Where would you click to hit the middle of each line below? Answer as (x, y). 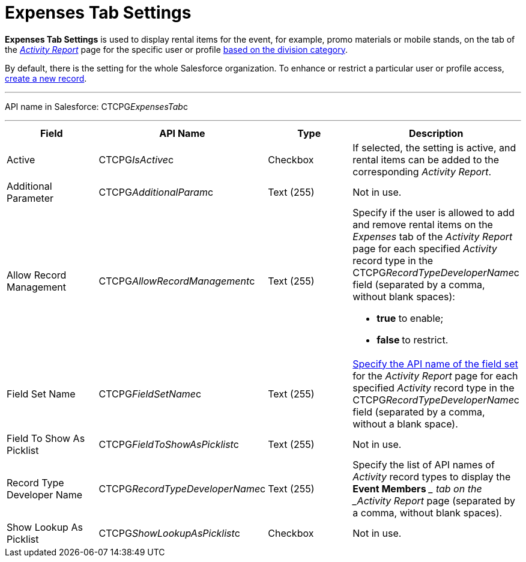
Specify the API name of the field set (435, 364)
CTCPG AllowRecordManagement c (177, 281)
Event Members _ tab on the (417, 488)
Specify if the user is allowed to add (434, 212)
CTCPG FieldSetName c (150, 394)
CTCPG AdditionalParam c (156, 192)
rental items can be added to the (426, 159)
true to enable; (410, 318)
